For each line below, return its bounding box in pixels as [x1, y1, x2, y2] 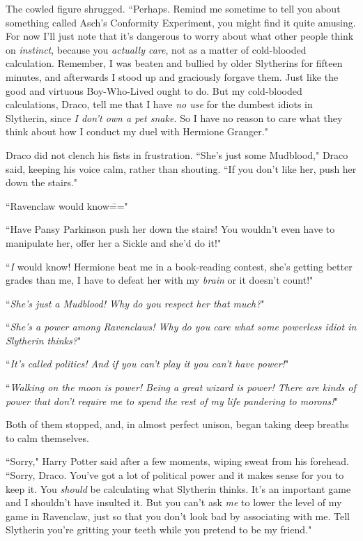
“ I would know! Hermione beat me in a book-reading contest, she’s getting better [6, 259, 353, 273]
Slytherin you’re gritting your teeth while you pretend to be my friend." [6, 522, 312, 537]
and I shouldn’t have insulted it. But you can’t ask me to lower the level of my [6, 495, 342, 510]
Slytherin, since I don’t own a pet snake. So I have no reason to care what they [6, 110, 343, 125]
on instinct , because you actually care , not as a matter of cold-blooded [6, 42, 307, 56]
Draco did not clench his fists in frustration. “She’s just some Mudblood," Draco [6, 147, 348, 162]
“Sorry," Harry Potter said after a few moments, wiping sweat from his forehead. [6, 454, 349, 468]
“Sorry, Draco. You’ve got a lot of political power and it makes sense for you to [6, 468, 344, 482]
